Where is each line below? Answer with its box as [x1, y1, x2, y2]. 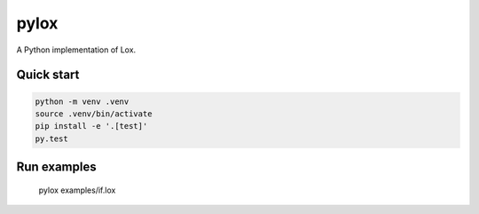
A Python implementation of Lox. [16, 44, 137, 55]
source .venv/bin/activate [35, 108, 153, 119]
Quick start [16, 67, 80, 83]
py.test [35, 133, 68, 144]
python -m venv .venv [35, 96, 130, 107]
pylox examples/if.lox [38, 185, 116, 195]
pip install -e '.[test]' [35, 121, 148, 131]
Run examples [16, 160, 97, 175]
